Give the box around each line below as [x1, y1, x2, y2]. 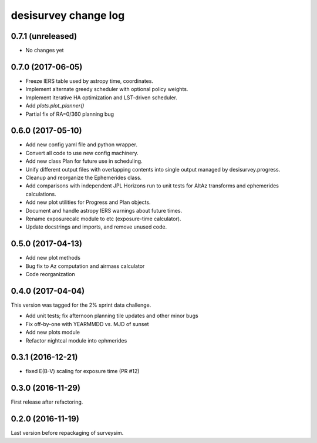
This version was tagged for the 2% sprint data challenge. [11, 301, 151, 308]
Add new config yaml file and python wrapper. [25, 141, 138, 148]
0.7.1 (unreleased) [11, 31, 77, 41]
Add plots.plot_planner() [25, 102, 85, 109]
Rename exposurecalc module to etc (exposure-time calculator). [25, 215, 181, 222]
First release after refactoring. [11, 398, 83, 405]
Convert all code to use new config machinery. [25, 149, 139, 156]
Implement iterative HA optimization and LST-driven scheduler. [25, 94, 177, 101]
